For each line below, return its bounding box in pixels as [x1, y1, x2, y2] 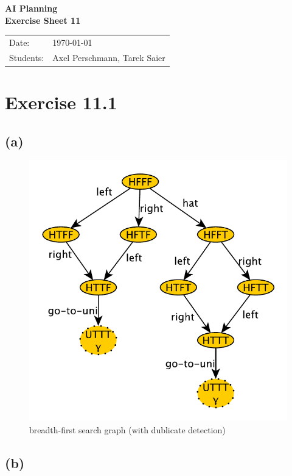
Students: [9, 51, 44, 63]
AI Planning [5, 2, 58, 14]
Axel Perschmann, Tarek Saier [52, 51, 165, 63]
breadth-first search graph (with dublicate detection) [29, 423, 226, 436]
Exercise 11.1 [5, 90, 117, 115]
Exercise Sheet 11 [5, 13, 81, 26]
